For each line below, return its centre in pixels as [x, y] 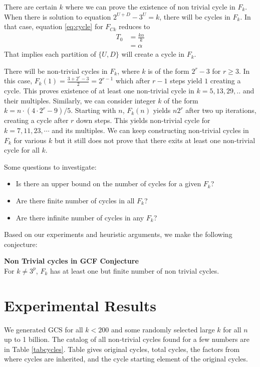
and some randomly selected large [163, 329]
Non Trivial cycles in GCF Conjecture [71, 261]
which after [133, 81]
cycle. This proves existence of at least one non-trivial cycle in [99, 91]
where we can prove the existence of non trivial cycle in [150, 7]
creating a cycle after [36, 120]
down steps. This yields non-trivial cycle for [143, 120]
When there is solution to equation [58, 16]
